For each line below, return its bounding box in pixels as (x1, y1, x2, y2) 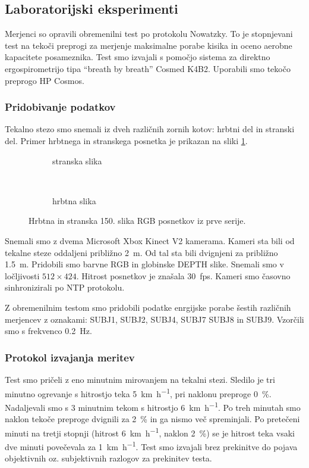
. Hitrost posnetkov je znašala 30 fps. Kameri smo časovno (76, 269, 291, 282)
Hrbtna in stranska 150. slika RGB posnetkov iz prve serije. (29, 214, 246, 227)
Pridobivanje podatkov (5, 99, 116, 114)
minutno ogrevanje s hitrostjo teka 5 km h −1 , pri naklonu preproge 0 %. (5, 385, 272, 400)
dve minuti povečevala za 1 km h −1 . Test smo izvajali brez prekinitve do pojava (5, 438, 298, 453)
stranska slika (52, 154, 102, 167)
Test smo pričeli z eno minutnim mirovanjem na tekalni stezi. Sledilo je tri (5, 373, 275, 385)
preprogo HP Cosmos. (5, 74, 84, 86)
